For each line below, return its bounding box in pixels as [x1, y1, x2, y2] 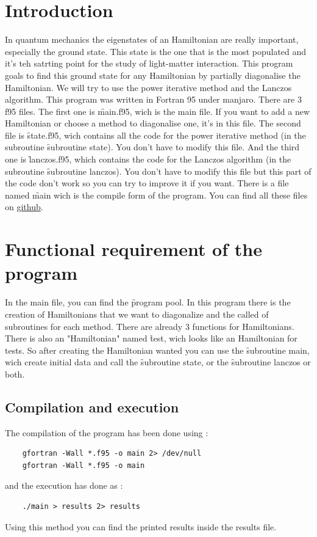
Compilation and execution [5, 397, 179, 416]
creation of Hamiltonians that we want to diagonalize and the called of [5, 307, 269, 320]
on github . [5, 200, 43, 213]
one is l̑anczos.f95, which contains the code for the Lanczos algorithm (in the [5, 153, 291, 166]
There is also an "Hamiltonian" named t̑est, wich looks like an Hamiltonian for [5, 332, 297, 345]
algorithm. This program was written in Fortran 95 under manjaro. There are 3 [5, 93, 302, 106]
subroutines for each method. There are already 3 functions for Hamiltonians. [5, 320, 294, 332]
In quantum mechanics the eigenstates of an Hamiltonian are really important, [5, 33, 299, 46]
